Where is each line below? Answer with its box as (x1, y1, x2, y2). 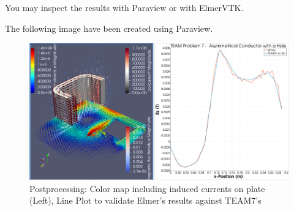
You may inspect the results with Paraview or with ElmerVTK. (5, 1, 244, 13)
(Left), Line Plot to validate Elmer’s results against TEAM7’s (29, 194, 262, 207)
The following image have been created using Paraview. (5, 21, 213, 34)
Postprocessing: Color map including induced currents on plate (29, 182, 265, 194)
